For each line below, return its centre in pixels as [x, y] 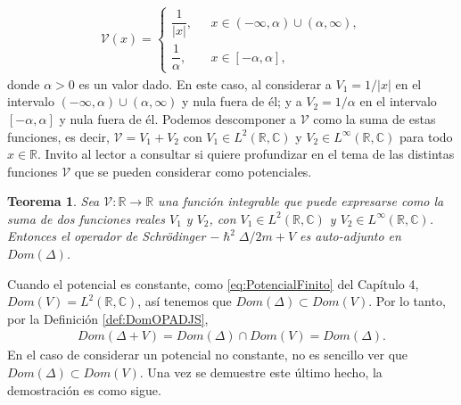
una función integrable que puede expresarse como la [301, 201]
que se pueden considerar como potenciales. [193, 171]
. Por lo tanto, [407, 301]
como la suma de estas [375, 118]
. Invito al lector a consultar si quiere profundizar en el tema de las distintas [246, 154]
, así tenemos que [185, 301]
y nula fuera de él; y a [242, 101]
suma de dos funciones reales [86, 218]
